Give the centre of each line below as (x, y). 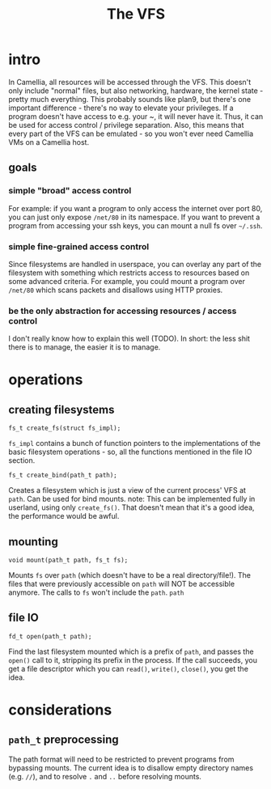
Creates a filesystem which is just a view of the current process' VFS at (127, 490)
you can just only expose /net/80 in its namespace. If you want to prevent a (134, 217)
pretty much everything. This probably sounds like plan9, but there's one (130, 99)
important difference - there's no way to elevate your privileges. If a (121, 108)
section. (22, 460)
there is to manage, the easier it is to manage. (85, 347)
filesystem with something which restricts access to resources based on (129, 273)
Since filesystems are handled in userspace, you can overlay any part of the (135, 264)
